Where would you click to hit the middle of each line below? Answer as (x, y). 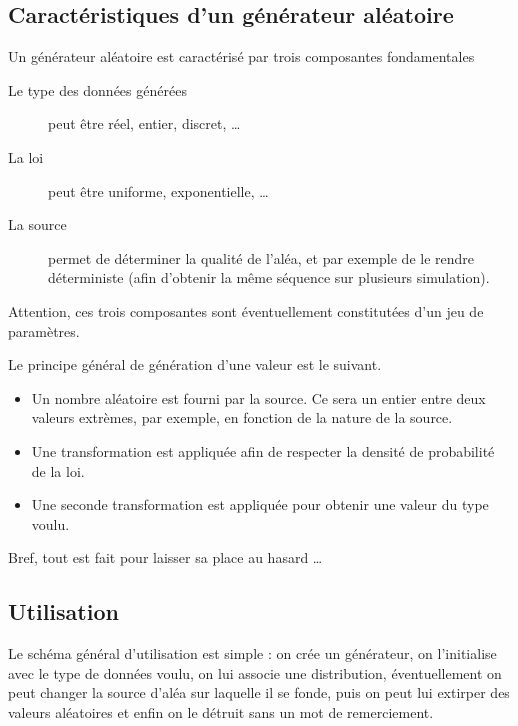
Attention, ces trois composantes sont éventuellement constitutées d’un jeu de (246, 310)
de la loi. (58, 470)
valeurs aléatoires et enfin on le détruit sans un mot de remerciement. (221, 711)
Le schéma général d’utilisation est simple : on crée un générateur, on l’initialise (252, 653)
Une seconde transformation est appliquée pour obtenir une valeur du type (260, 504)
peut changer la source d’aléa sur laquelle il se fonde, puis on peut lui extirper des (259, 692)
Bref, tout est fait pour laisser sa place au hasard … (165, 557)
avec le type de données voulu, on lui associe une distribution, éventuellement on (255, 672)
